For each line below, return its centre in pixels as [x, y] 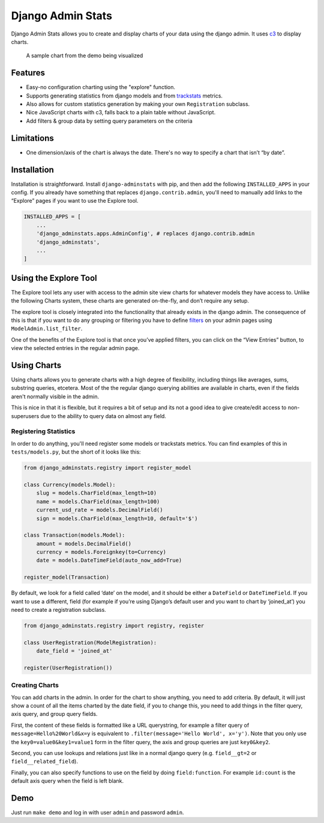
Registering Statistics [43, 431]
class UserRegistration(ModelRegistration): [90, 643]
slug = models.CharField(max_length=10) [97, 493]
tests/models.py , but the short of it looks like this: [76, 452]
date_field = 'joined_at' [74, 651]
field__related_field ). [44, 762]
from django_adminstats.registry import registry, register [114, 625]
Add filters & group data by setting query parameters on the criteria [109, 121]
